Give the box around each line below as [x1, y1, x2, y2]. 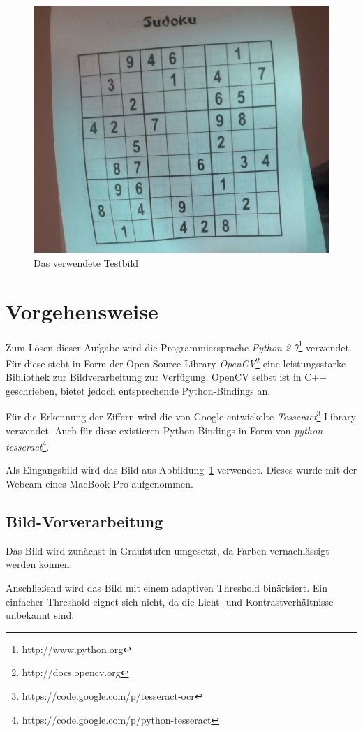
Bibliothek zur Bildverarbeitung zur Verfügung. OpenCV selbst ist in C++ [6, 369, 327, 384]
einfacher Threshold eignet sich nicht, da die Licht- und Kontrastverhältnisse [6, 594, 334, 608]
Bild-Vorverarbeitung [6, 510, 163, 532]
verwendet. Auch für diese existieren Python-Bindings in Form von [6, 423, 291, 437]
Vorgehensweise [6, 296, 158, 325]
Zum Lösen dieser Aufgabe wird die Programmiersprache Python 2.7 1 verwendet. [6, 337, 352, 354]
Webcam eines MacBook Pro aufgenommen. [6, 476, 193, 490]
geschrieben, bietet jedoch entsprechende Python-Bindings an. [6, 383, 271, 397]
